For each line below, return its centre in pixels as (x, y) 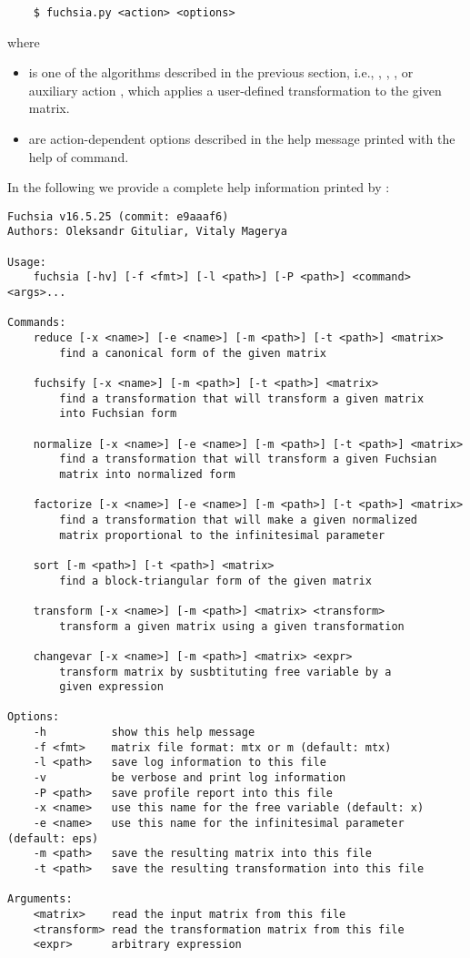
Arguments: (40, 899)
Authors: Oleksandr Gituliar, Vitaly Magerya (147, 232)
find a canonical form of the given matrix (193, 353)
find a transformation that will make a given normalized (239, 520)
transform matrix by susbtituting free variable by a (225, 672)
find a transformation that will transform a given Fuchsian (248, 459)
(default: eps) (53, 838)
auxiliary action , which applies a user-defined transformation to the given (235, 90)
